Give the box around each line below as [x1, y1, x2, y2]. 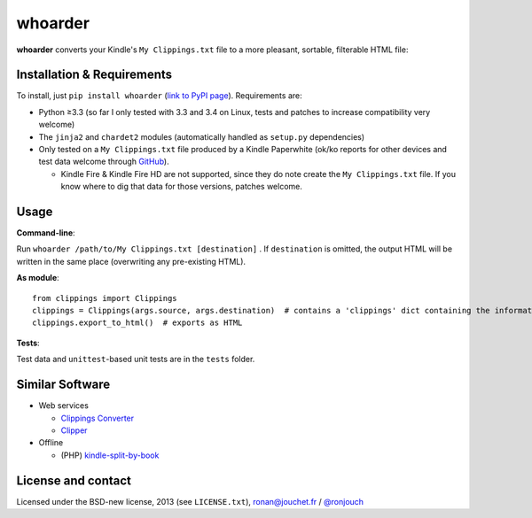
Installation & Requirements [16, 67, 173, 82]
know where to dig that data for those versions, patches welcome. [60, 182, 303, 192]
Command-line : [16, 228, 75, 238]
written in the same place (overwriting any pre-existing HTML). [16, 256, 246, 267]
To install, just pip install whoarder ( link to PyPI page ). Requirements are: [16, 90, 302, 101]
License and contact [16, 473, 132, 488]
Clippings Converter [60, 413, 135, 423]
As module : [16, 273, 59, 283]
